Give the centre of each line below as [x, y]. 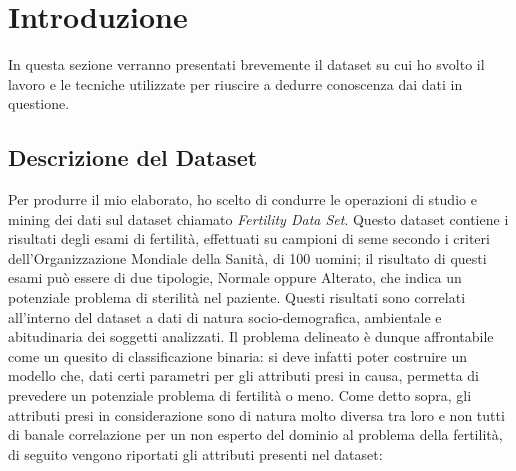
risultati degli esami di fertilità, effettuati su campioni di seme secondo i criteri [249, 238]
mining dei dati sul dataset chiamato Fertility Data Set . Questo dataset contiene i [258, 218]
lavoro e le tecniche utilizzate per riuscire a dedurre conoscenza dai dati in [235, 83]
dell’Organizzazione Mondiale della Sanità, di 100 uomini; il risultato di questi [247, 257]
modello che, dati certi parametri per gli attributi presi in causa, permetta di [244, 375]
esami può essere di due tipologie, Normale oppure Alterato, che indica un [235, 277]
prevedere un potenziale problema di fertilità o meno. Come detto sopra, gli [240, 395]
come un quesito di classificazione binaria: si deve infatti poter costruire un [238, 355]
